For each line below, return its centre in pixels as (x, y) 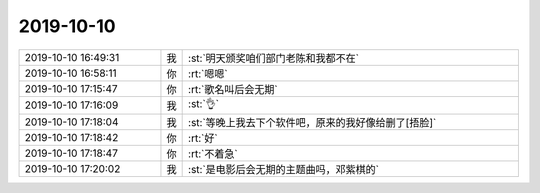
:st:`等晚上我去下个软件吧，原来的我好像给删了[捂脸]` (312, 122)
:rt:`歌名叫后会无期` (233, 89)
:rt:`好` (203, 138)
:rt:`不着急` (213, 153)
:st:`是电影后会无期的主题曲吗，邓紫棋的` (284, 169)
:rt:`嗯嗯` (208, 73)
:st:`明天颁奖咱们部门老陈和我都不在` (274, 58)
